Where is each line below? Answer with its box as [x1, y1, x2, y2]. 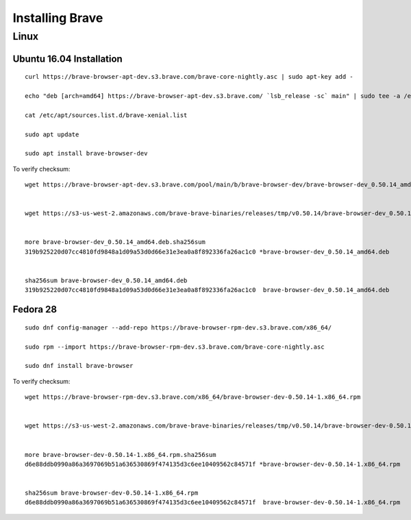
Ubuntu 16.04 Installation [12, 53, 123, 64]
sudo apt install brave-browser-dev [25, 149, 148, 158]
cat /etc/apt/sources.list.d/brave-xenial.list [25, 111, 188, 119]
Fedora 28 [12, 304, 58, 315]
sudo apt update [25, 130, 79, 138]
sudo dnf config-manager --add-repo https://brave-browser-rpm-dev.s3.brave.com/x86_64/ [25, 323, 332, 332]
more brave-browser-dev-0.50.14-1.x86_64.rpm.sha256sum [25, 451, 216, 458]
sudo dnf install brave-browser [25, 362, 134, 370]
